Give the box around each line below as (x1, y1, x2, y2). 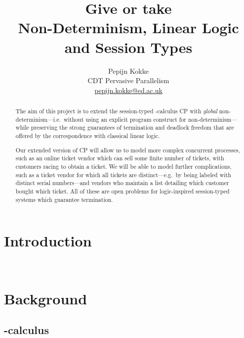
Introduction (4, 231, 92, 251)
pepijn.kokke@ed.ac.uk (94, 85, 163, 95)
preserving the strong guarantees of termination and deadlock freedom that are (31, 123, 234, 132)
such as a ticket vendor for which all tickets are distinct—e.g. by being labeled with (15, 170, 231, 179)
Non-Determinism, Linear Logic (18, 17, 239, 38)
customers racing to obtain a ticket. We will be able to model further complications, (15, 162, 232, 170)
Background (4, 288, 87, 308)
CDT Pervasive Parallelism (87, 75, 169, 86)
